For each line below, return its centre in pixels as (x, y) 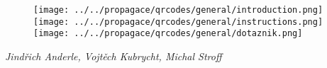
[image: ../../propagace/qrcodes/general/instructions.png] (178, 22)
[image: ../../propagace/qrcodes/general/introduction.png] (178, 10)
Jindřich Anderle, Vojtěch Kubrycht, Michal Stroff (113, 56)
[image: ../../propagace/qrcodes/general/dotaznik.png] (168, 34)
